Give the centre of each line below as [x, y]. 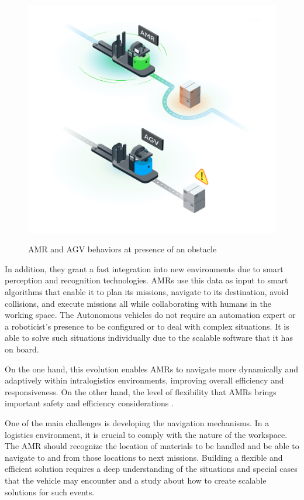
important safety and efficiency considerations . [89, 403]
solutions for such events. [50, 492]
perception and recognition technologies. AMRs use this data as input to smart [146, 280]
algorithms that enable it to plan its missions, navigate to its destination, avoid [147, 292]
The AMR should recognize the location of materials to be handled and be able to [152, 446]
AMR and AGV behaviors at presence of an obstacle [122, 249]
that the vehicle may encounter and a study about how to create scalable [136, 480]
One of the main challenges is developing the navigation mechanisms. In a [137, 422]
